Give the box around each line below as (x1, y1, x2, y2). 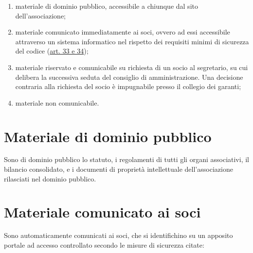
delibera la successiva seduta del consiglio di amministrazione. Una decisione (15, 72, 243, 82)
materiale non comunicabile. (15, 97, 99, 108)
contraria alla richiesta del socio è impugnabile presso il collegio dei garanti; (15, 81, 241, 91)
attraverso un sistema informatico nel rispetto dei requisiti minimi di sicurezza (15, 36, 249, 46)
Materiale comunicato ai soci (4, 202, 201, 222)
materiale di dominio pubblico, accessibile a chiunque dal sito (15, 1, 198, 11)
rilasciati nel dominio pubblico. (4, 173, 96, 183)
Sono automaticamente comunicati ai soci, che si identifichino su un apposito (4, 230, 233, 240)
